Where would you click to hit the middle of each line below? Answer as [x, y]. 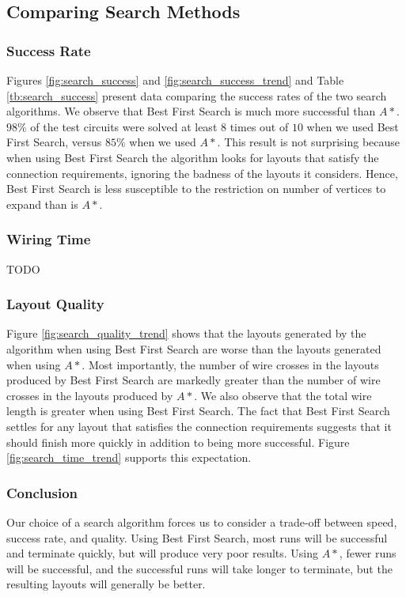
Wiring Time [49, 239]
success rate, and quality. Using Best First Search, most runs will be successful [197, 537]
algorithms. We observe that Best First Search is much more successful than [191, 111]
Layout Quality [55, 304]
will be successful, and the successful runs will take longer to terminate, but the [199, 568]
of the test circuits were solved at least [124, 126]
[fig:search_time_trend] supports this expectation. [129, 457]
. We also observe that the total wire [283, 395]
